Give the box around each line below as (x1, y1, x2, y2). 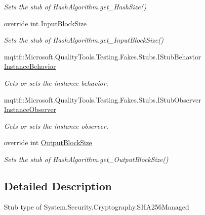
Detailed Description (4, 178, 112, 193)
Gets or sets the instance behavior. (4, 77, 108, 88)
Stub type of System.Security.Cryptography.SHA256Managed (4, 201, 189, 212)
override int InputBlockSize (4, 18, 87, 28)
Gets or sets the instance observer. (4, 120, 109, 131)
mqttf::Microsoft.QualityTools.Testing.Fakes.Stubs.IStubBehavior (4, 51, 201, 61)
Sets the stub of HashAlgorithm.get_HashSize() (4, 1, 147, 11)
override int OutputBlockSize (4, 137, 92, 148)
